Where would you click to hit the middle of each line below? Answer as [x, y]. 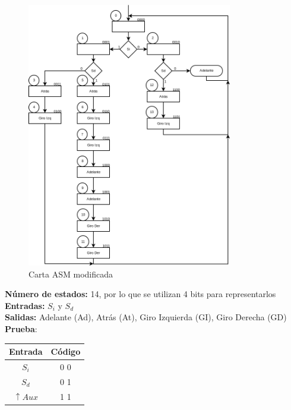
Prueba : [21, 328]
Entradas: [25, 305]
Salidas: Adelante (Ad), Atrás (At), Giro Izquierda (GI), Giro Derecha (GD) [146, 317]
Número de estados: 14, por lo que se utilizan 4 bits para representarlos [140, 294]
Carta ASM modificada [71, 274]
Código [66, 351]
